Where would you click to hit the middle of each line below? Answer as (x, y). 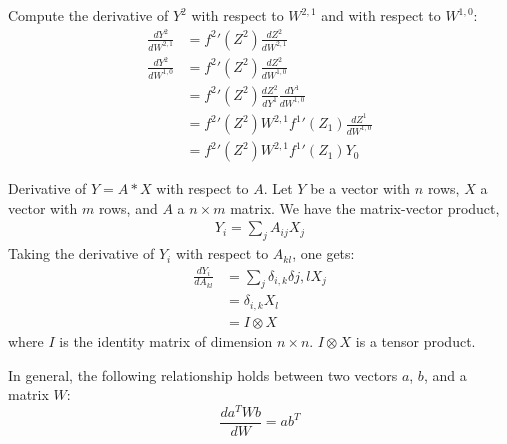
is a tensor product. (415, 340)
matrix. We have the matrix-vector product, (365, 207)
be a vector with (360, 188)
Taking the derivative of (81, 253)
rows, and (128, 207)
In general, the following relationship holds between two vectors (203, 374)
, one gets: (323, 253)
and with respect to (381, 15)
